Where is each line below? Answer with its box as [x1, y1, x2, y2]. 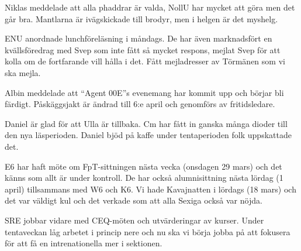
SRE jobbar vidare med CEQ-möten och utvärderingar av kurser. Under [5, 214, 264, 226]
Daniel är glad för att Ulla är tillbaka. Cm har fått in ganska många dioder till [5, 117, 288, 129]
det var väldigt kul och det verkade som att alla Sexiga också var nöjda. [5, 194, 262, 207]
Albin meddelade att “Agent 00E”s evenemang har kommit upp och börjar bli [5, 86, 284, 98]
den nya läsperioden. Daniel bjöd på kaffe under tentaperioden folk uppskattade [5, 129, 292, 141]
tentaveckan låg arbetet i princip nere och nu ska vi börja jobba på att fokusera [5, 225, 290, 238]
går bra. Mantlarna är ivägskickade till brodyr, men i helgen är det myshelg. [5, 12, 278, 25]
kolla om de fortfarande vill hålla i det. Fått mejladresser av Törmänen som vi [5, 55, 285, 67]
